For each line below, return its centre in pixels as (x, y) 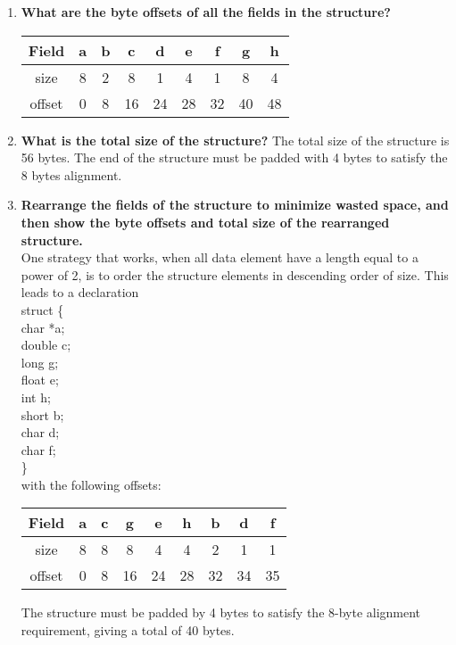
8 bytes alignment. (71, 174)
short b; (42, 414)
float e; (40, 380)
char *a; (43, 327)
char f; (38, 449)
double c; (46, 345)
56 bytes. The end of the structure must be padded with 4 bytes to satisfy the (234, 157)
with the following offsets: (91, 484)
